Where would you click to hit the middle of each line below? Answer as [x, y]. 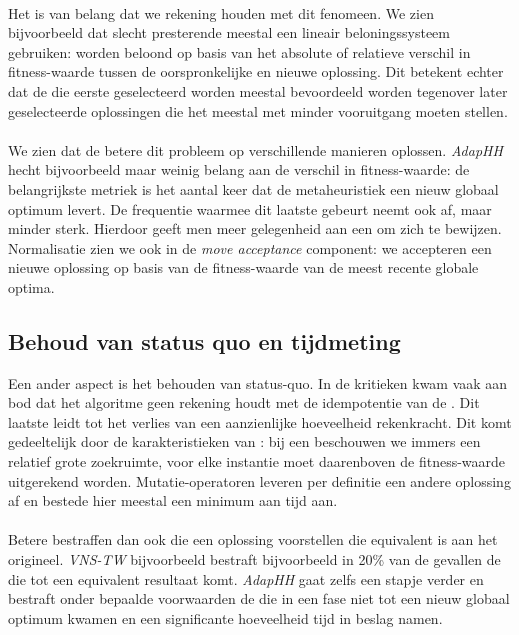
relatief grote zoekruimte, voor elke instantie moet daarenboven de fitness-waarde [257, 461]
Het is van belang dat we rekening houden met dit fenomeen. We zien [221, 12]
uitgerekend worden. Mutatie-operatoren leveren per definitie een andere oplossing [259, 480]
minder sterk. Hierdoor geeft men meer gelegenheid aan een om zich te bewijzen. [255, 228]
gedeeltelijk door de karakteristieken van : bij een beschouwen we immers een [244, 441]
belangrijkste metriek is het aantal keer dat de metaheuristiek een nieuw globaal [253, 188]
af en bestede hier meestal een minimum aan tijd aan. [173, 500]
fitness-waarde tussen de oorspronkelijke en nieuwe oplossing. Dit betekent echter [256, 71]
